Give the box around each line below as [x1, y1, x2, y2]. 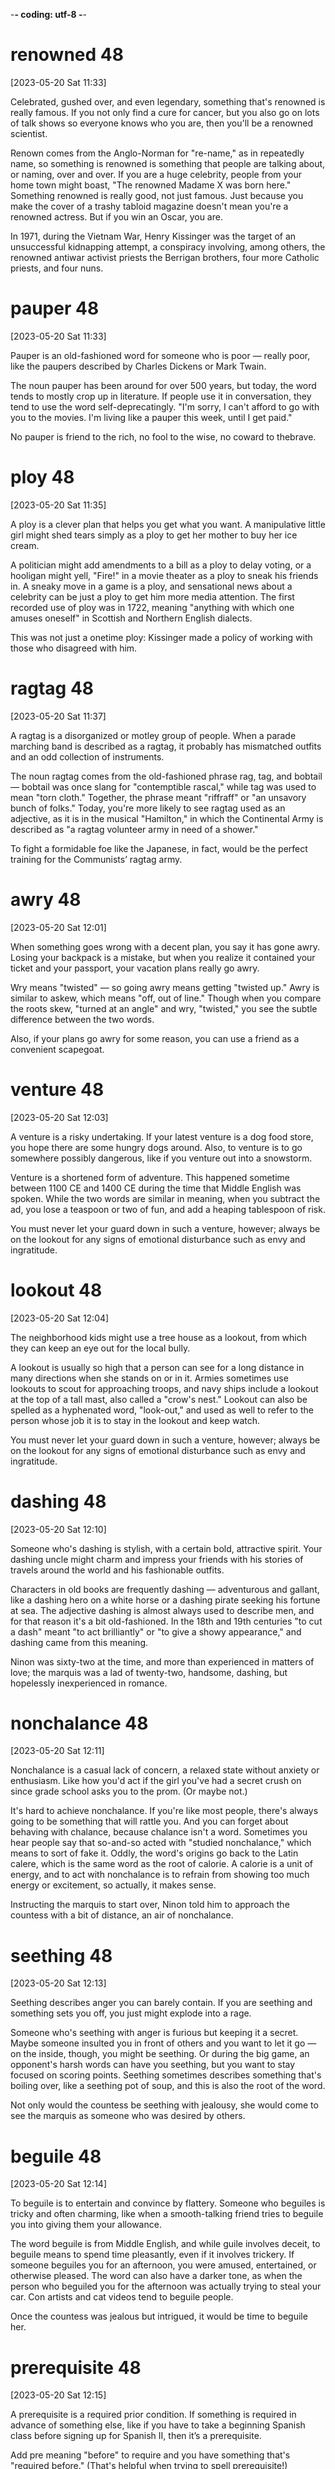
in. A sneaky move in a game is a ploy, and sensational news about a [10, 580, 293, 592]
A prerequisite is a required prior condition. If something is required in [10, 2409, 297, 2421]
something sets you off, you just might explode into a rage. [10, 2007, 252, 2019]
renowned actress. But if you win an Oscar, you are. [10, 210, 223, 223]
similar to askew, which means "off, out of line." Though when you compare [10, 992, 322, 1004]
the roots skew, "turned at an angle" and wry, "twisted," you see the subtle [10, 1002, 318, 1014]
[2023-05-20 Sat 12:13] [10, 1977, 107, 1989]
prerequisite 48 [10, 2356, 142, 2379]
